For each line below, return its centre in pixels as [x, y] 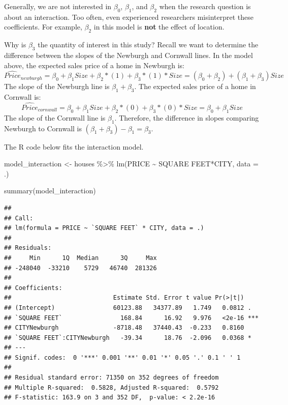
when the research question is [205, 6]
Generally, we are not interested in [58, 6]
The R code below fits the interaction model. [74, 146]
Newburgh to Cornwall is [43, 128]
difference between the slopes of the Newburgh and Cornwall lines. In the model [129, 55]
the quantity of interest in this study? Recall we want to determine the [148, 45]
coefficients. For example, [43, 27]
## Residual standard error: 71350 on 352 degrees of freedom [111, 378]
